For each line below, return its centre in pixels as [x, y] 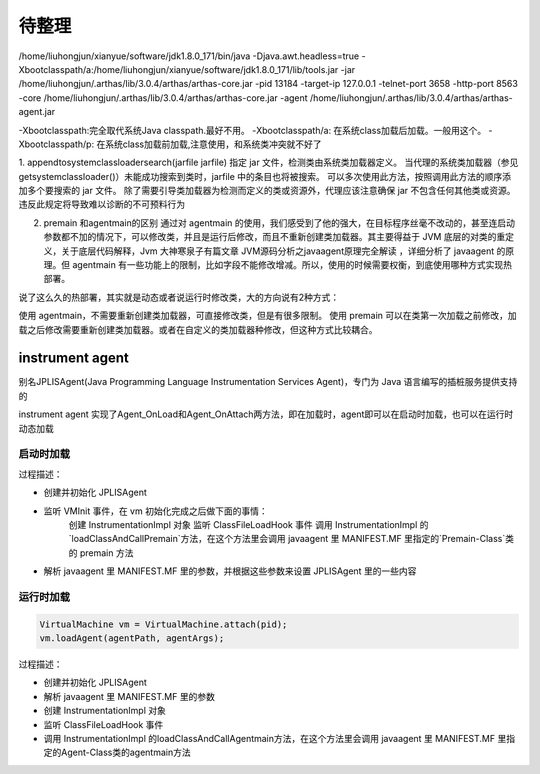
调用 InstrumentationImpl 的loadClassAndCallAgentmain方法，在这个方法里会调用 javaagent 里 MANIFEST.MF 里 [275, 739]
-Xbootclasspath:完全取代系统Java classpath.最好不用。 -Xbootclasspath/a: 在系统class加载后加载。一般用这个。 [252, 130]
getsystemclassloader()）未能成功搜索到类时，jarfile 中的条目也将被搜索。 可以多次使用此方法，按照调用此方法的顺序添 [265, 176]
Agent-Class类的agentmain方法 [125, 752]
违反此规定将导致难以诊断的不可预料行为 [101, 204]
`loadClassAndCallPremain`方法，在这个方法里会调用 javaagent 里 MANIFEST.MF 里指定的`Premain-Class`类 [291, 539]
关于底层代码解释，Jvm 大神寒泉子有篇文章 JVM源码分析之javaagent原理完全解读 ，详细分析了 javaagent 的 [283, 251]
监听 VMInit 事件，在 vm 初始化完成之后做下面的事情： [156, 511]
